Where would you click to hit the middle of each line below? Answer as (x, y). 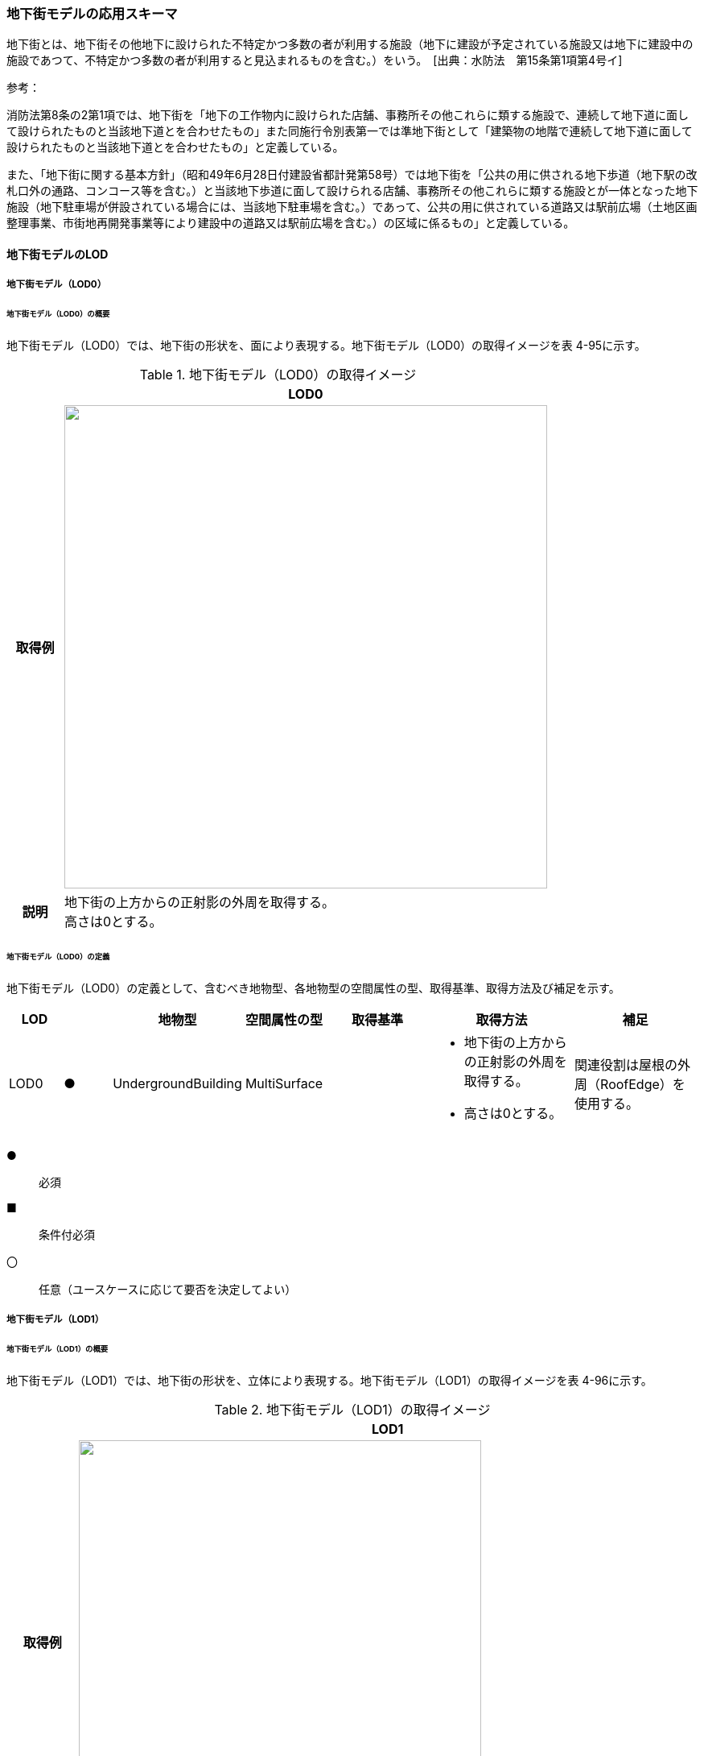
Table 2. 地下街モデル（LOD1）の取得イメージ (352, 1409)
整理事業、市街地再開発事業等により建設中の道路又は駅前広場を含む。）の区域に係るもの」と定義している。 (291, 223)
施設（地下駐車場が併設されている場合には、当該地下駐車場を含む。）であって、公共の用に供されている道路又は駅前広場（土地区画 (352, 207)
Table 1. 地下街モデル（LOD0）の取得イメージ (278, 375)
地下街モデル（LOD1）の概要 (58, 1348)
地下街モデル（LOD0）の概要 (58, 314)
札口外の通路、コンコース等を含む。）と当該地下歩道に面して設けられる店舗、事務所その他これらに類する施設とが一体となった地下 (352, 191)
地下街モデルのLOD (58, 254)
